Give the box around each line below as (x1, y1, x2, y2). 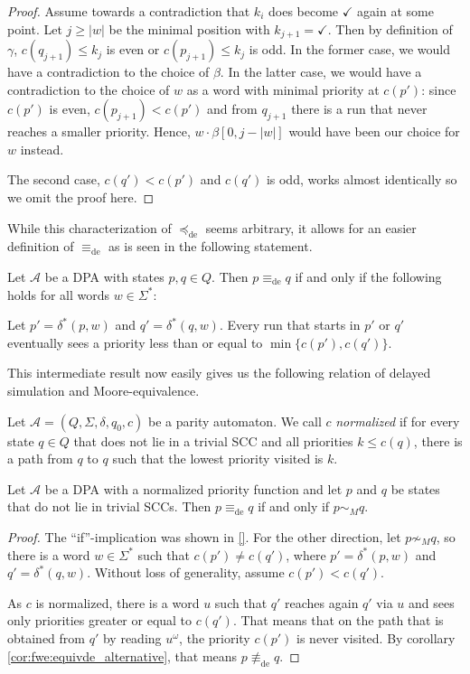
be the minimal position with (108, 19, 270, 38)
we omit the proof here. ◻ (7, 188, 155, 207)
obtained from (7, 628, 86, 647)
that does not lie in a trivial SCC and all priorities (73, 431, 353, 450)
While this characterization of (7, 218, 172, 237)
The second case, (7, 170, 100, 189)
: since (421, 80, 456, 98)
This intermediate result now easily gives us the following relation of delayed (7, 363, 431, 382)
